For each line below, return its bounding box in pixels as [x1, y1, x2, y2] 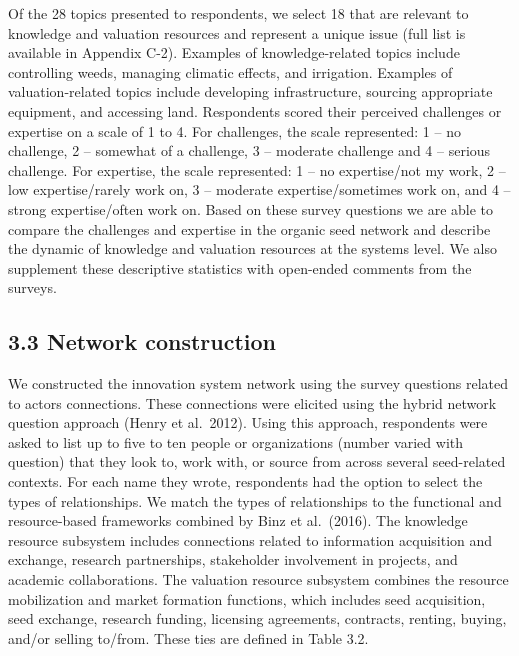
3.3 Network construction [8, 326, 277, 357]
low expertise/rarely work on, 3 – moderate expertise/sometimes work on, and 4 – [8, 179, 511, 200]
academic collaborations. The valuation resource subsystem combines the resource [8, 569, 509, 590]
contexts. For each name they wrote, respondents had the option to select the [8, 471, 483, 492]
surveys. [8, 277, 57, 298]
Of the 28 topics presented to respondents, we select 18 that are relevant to [8, 3, 469, 23]
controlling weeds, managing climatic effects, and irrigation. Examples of [8, 61, 453, 82]
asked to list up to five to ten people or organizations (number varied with [8, 431, 463, 452]
